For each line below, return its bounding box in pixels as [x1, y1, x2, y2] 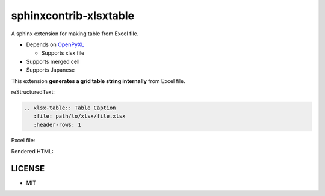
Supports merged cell [26, 58, 80, 65]
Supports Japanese [26, 66, 75, 73]
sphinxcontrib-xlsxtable [11, 9, 135, 22]
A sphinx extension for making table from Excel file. [11, 30, 139, 37]
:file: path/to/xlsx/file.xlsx [33, 113, 126, 120]
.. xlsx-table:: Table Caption [23, 104, 117, 111]
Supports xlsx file [41, 49, 85, 57]
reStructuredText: [11, 88, 55, 96]
